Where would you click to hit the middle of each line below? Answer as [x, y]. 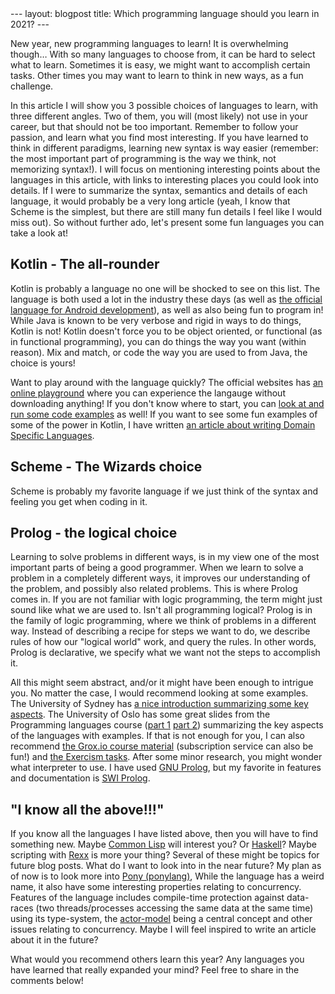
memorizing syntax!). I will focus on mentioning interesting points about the [165, 169]
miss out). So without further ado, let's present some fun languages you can [167, 222]
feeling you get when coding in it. [79, 501]
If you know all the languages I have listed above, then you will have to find [164, 834]
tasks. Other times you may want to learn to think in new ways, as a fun [157, 75]
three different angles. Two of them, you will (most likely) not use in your [159, 116]
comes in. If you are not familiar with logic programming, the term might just [166, 599]
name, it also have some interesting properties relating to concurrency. [156, 887]
